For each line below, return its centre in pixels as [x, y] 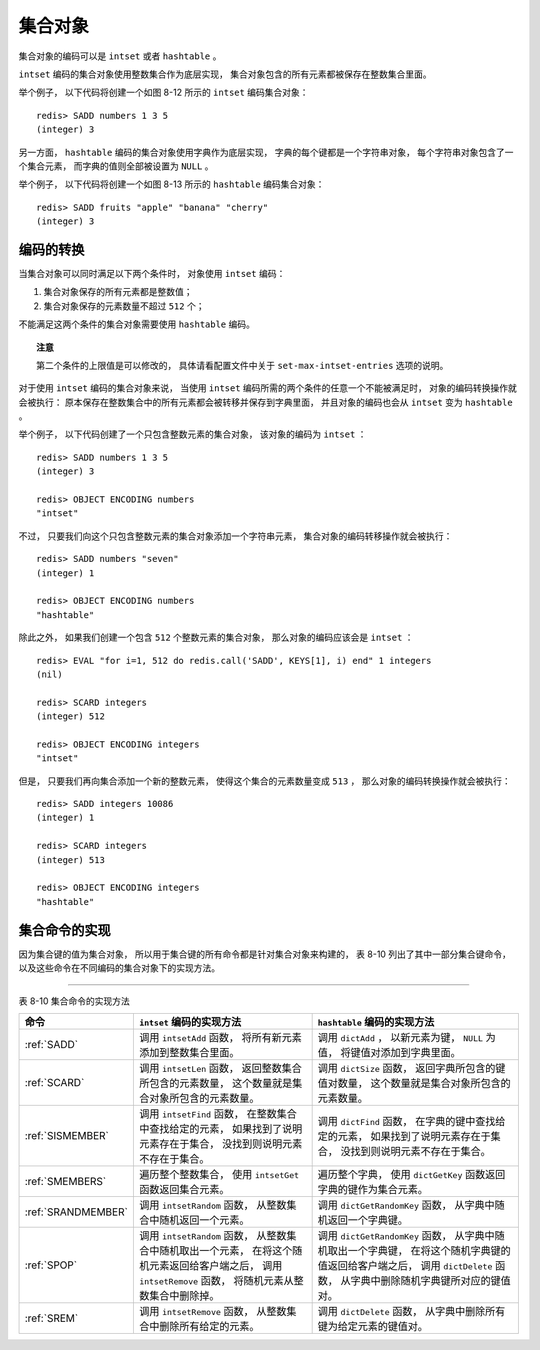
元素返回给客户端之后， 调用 [215, 1265]
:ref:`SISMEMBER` [67, 1135]
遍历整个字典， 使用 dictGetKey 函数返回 [411, 1174]
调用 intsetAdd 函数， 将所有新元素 [220, 1037]
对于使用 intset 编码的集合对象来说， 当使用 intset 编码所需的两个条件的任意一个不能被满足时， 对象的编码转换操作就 [267, 388]
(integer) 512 [70, 716]
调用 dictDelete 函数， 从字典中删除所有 [411, 1311]
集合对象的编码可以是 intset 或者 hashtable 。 [120, 56]
